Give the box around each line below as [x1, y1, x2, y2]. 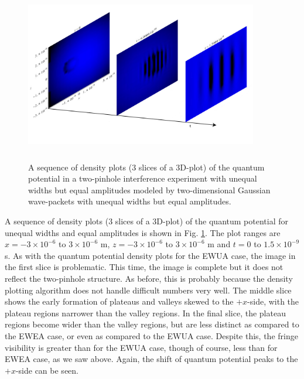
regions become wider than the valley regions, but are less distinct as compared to [5, 318, 299, 330]
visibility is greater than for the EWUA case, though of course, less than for [5, 341, 278, 353]
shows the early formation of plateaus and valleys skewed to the [5, 295, 234, 308]
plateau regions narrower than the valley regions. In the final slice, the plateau [5, 306, 286, 319]
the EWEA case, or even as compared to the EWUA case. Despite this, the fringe [5, 329, 298, 342]
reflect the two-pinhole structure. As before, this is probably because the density [5, 272, 293, 284]
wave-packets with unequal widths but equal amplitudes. [28, 195, 231, 207]
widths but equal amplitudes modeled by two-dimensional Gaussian [28, 183, 271, 196]
